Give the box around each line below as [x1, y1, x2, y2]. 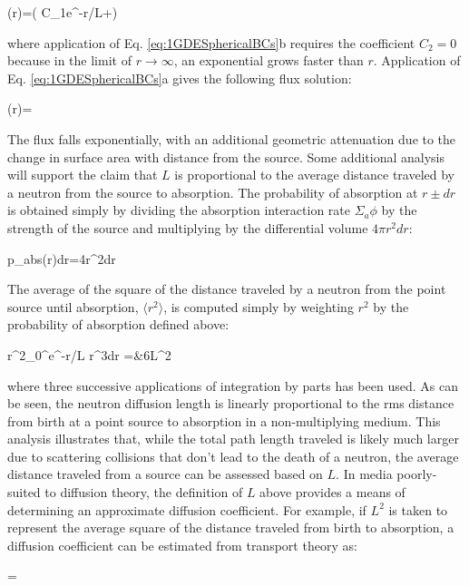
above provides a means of [259, 483, 405, 502]
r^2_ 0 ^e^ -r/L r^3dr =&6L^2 [7, 345, 171, 364]
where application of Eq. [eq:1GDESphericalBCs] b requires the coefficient [7, 33, 415, 52]
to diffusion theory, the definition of [44, 483, 243, 502]
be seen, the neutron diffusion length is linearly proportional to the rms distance [7, 394, 454, 413]
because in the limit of [7, 51, 132, 70]
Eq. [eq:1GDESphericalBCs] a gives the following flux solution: [7, 68, 352, 87]
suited [7, 483, 41, 502]
